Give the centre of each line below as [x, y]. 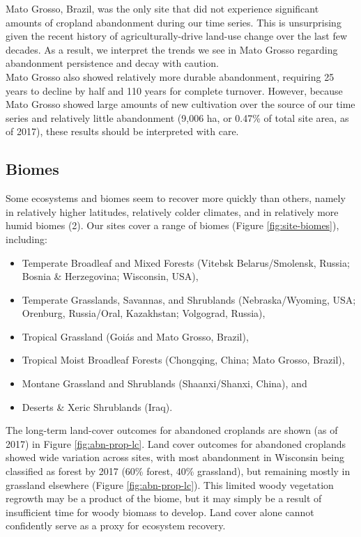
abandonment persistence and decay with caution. [112, 63]
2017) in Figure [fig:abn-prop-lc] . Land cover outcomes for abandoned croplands [176, 443]
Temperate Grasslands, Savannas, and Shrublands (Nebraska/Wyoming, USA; [189, 299]
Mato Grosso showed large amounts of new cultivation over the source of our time [180, 104]
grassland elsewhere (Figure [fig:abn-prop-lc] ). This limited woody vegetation [170, 484]
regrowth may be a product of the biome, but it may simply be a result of [164, 498]
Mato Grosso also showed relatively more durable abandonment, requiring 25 [170, 76]
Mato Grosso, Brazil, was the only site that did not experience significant [162, 8]
